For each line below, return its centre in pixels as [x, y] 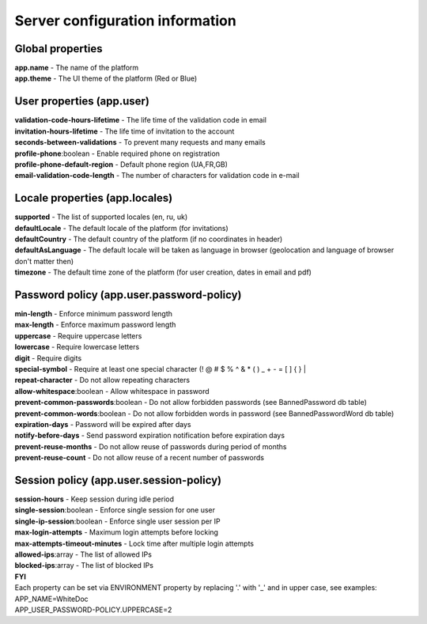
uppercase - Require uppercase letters [78, 335]
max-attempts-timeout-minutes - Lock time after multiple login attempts [134, 543]
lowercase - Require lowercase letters [77, 347]
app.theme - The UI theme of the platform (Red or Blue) [106, 78]
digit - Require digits [48, 358]
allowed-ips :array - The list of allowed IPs [83, 554]
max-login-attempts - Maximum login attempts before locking [117, 532]
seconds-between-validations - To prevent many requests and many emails [140, 142]
